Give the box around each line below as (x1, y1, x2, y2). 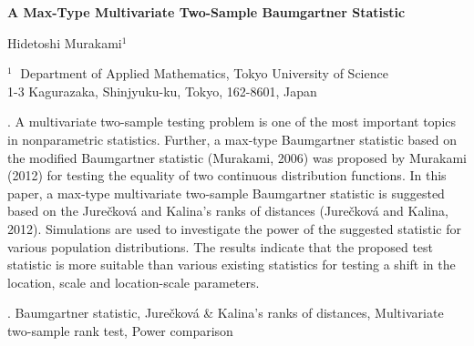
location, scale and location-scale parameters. (7, 272, 260, 291)
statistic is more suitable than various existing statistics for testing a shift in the (7, 255, 456, 274)
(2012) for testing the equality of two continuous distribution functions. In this (7, 166, 447, 185)
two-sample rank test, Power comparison (7, 321, 233, 340)
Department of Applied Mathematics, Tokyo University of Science (20, 64, 388, 83)
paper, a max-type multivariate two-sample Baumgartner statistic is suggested (7, 183, 445, 202)
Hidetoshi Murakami (7, 33, 122, 52)
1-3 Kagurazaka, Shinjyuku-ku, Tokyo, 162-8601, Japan (7, 81, 317, 100)
